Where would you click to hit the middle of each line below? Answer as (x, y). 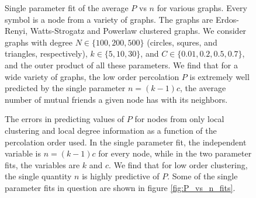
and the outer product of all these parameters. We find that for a (121, 65)
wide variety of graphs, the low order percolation (92, 76)
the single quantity (38, 176)
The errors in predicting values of (65, 119)
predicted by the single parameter (65, 88)
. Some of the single (203, 176)
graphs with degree (39, 42)
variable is (23, 153)
